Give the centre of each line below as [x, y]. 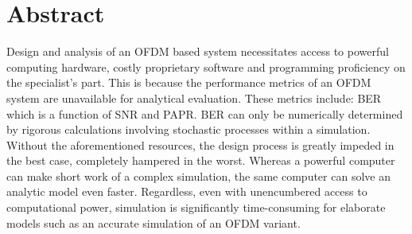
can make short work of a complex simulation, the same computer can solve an [198, 175]
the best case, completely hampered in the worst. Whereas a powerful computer [201, 160]
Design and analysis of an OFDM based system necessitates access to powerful [198, 51]
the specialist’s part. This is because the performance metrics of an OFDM [189, 82]
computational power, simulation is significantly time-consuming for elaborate [196, 207]
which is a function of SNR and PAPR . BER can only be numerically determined [205, 113]
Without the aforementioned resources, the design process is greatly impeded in [200, 144]
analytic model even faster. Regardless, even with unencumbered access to [187, 191]
